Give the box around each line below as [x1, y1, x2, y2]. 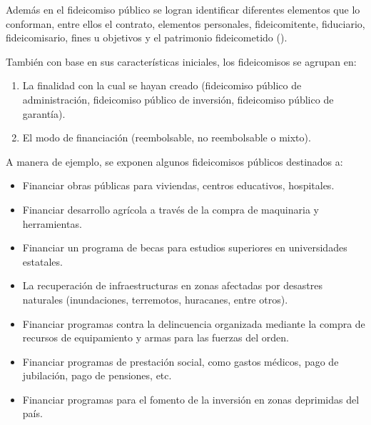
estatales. [22, 254, 63, 269]
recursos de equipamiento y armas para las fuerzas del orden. [22, 330, 289, 345]
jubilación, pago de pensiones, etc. [22, 368, 172, 383]
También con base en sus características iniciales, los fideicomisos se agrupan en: [6, 54, 357, 69]
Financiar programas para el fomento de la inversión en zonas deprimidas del [22, 391, 360, 406]
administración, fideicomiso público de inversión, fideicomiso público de [22, 91, 334, 106]
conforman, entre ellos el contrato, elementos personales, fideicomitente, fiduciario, [6, 16, 365, 31]
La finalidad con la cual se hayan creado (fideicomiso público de [22, 78, 302, 93]
